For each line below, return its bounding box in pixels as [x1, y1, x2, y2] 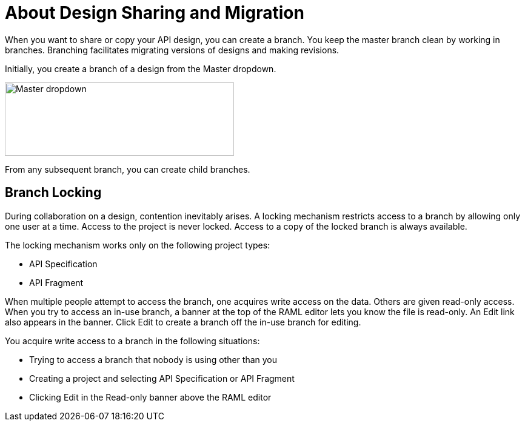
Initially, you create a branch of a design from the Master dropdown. [5, 63, 276, 74]
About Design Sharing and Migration [5, 2, 304, 23]
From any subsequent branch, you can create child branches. [5, 164, 250, 175]
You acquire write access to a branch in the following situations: [5, 335, 260, 346]
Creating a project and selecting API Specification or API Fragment [29, 373, 295, 384]
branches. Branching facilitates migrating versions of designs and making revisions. [5, 44, 339, 55]
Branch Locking [5, 185, 102, 201]
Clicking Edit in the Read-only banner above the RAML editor [29, 391, 272, 402]
